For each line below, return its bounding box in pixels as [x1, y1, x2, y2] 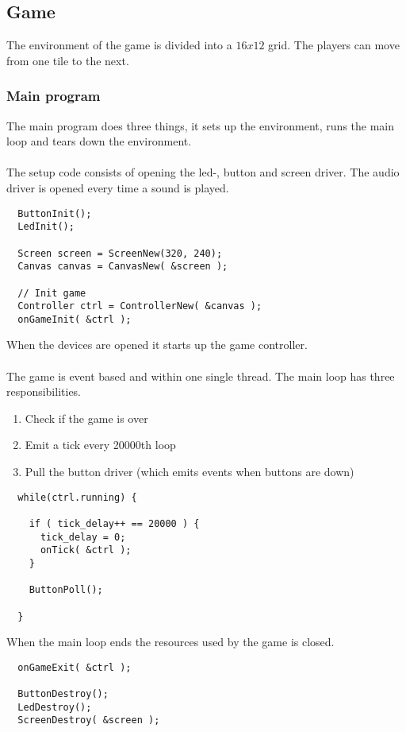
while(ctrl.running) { [17, 491, 137, 503]
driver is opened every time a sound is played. [6, 179, 229, 196]
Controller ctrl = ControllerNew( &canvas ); [17, 300, 262, 312]
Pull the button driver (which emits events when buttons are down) [25, 463, 354, 480]
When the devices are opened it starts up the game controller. [6, 336, 308, 353]
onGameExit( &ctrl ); [17, 661, 132, 673]
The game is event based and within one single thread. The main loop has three [6, 367, 395, 384]
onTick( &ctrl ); [40, 544, 132, 556]
